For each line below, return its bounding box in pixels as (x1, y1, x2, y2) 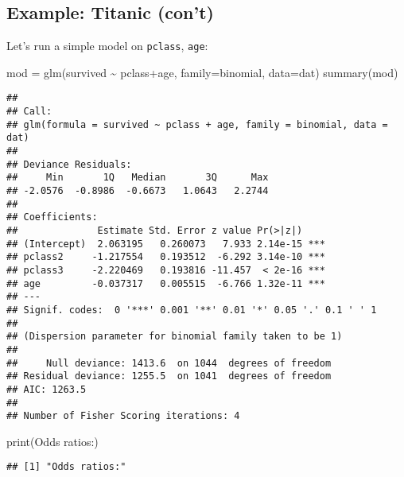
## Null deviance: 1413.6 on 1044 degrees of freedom (6, 357, 332, 369)
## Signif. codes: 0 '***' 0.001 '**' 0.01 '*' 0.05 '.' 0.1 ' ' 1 (6, 304, 377, 316)
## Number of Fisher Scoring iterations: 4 (6, 410, 240, 422)
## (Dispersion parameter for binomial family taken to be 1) (6, 331, 343, 343)
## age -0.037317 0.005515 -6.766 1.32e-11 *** (6, 277, 325, 289)
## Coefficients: (6, 211, 98, 223)
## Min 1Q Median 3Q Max (6, 172, 269, 184)
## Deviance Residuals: (6, 158, 132, 170)
